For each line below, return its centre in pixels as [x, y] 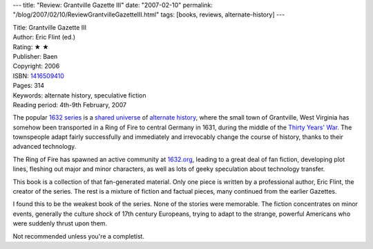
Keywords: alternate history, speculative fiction [79, 95]
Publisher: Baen [35, 56]
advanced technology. [45, 147]
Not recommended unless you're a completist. [79, 236]
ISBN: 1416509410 [39, 75]
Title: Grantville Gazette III [49, 27]
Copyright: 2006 [36, 66]
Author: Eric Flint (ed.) [44, 37]
